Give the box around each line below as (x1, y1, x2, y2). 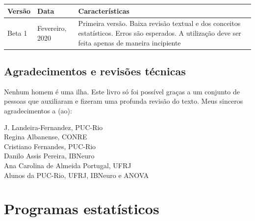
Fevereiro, (37, 23, 67, 33)
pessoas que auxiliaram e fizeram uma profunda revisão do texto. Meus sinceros (4, 96, 243, 106)
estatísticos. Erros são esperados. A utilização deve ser (78, 27, 241, 38)
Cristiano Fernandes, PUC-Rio (4, 141, 96, 151)
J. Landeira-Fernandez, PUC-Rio (4, 122, 103, 132)
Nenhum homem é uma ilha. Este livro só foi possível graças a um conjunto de (4, 86, 240, 96)
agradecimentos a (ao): (4, 106, 72, 116)
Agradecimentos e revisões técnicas (4, 64, 186, 79)
